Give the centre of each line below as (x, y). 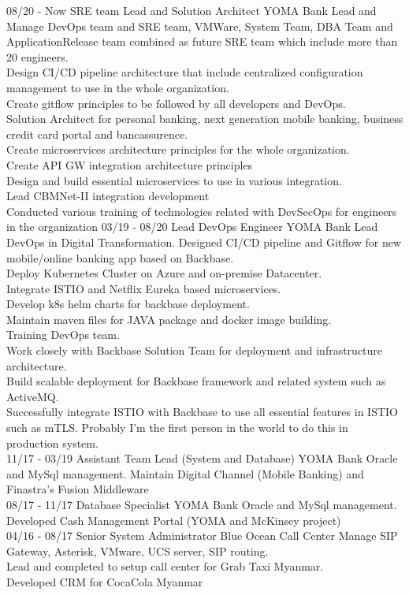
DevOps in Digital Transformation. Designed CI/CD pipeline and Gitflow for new (204, 242)
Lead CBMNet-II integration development (108, 196)
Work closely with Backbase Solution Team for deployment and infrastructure (195, 350)
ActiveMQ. (33, 396)
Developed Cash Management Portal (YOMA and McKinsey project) (174, 520)
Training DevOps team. (63, 335)
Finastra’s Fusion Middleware (78, 489)
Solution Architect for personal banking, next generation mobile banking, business (205, 119)
